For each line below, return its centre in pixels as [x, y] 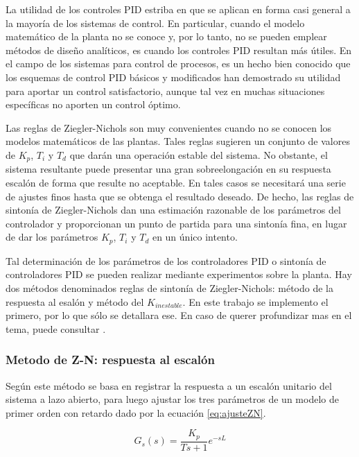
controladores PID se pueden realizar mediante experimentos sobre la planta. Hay [179, 274]
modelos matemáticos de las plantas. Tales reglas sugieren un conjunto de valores [178, 141]
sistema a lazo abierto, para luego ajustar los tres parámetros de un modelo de [172, 399]
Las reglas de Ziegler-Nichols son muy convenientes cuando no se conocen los [169, 127]
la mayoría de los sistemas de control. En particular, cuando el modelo [155, 23]
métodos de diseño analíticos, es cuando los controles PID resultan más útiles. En [179, 50]
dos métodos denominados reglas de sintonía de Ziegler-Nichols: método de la [170, 288]
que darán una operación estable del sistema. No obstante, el [199, 154]
